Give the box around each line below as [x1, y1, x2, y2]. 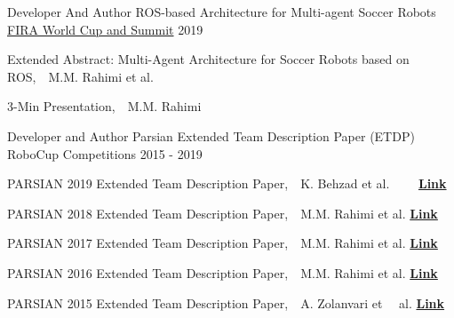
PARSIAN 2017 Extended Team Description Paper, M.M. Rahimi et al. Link [7, 234, 438, 252]
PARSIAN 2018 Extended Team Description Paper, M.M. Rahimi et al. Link [7, 203, 438, 222]
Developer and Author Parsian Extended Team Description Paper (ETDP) [7, 126, 415, 145]
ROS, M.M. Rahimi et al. [7, 67, 154, 85]
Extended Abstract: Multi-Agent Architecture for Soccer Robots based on [7, 50, 410, 68]
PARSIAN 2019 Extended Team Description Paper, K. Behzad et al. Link [7, 174, 447, 193]
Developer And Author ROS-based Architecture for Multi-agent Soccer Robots [7, 3, 436, 20]
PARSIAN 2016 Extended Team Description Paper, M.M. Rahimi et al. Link [7, 263, 438, 282]
